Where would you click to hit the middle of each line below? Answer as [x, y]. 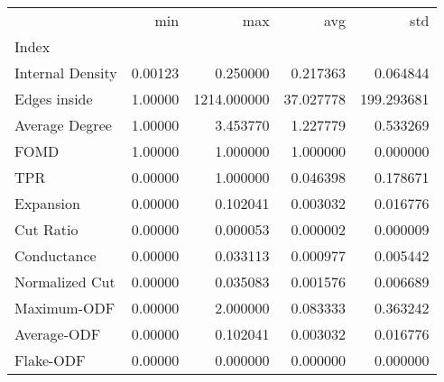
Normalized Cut [65, 282]
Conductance [55, 255]
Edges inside [54, 99]
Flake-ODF [50, 360]
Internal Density [66, 73]
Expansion [47, 203]
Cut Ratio [46, 229]
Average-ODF [58, 334]
